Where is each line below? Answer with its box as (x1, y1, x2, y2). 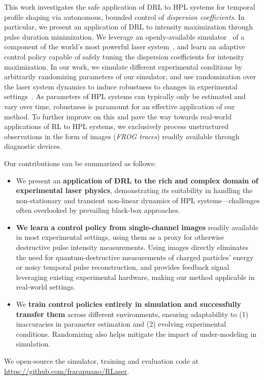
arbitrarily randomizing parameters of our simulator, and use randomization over (4, 71, 256, 82)
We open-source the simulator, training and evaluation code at (4, 356, 199, 366)
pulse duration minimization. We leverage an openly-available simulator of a (4, 31, 245, 42)
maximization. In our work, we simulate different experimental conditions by (4, 61, 242, 72)
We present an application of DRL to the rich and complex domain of (16, 175, 258, 185)
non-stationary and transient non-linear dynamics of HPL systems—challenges (16, 195, 260, 205)
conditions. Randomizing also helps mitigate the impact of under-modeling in (16, 328, 257, 339)
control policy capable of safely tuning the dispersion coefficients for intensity (4, 51, 245, 61)
